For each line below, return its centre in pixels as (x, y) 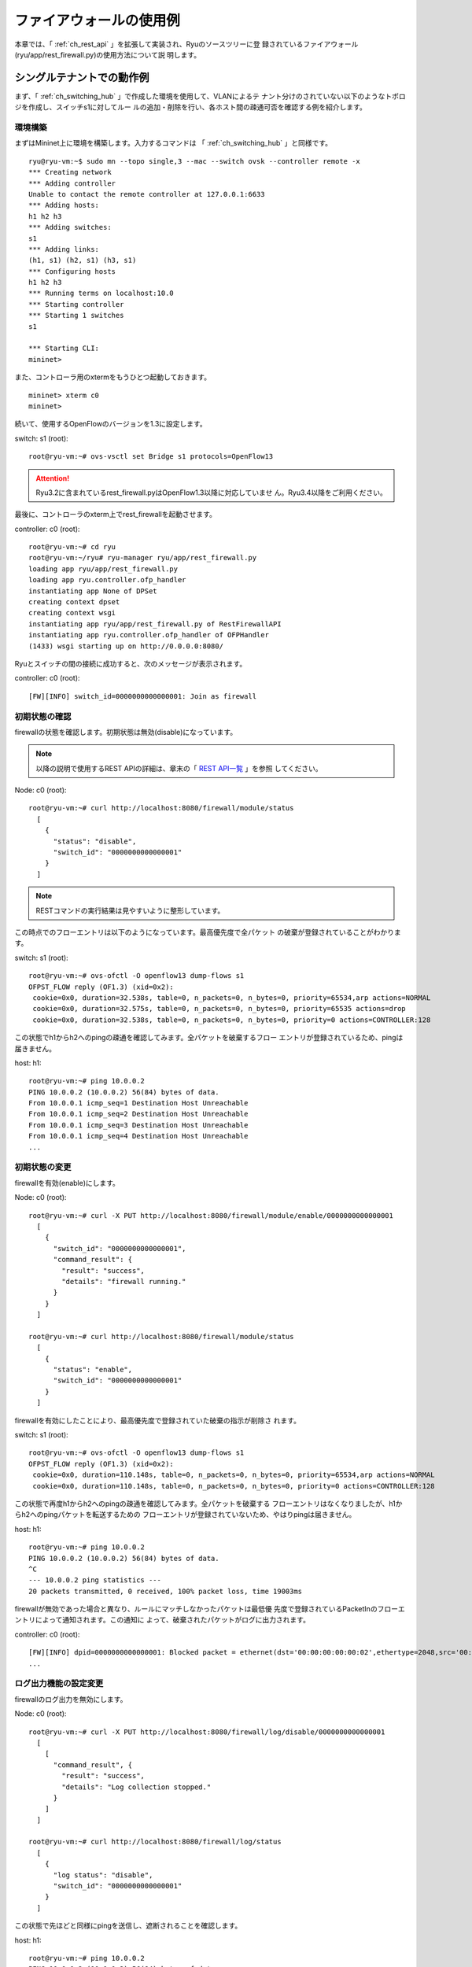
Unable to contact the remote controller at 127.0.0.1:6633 (147, 194)
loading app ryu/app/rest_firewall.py (103, 569)
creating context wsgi (72, 613)
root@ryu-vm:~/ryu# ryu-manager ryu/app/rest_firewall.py (143, 558)
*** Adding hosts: (64, 205)
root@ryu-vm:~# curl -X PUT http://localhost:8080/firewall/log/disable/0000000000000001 (207, 1732)
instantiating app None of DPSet (93, 591)
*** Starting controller (76, 304)
